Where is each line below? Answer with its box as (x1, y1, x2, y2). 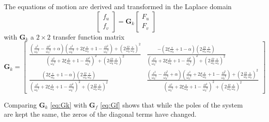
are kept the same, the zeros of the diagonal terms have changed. (4, 109, 197, 119)
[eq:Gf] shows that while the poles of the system (100, 99, 243, 109)
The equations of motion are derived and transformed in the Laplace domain (4, 1, 232, 11)
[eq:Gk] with (50, 99, 87, 109)
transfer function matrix (53, 31, 125, 41)
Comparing (4, 99, 37, 109)
